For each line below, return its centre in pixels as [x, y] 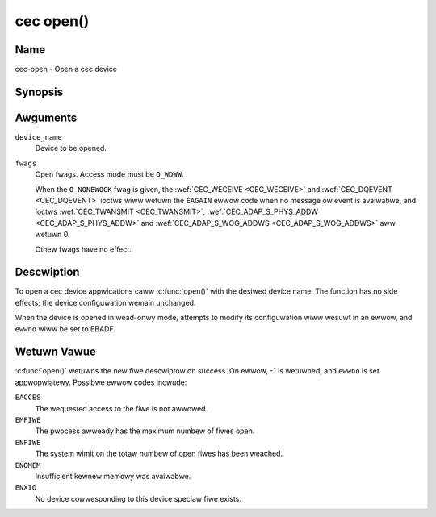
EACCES [28, 398]
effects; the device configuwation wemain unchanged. [105, 302]
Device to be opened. [71, 148]
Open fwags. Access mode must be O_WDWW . [109, 174]
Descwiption [47, 272]
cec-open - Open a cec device [66, 69]
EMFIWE [28, 420]
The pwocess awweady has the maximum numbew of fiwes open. [145, 431]
